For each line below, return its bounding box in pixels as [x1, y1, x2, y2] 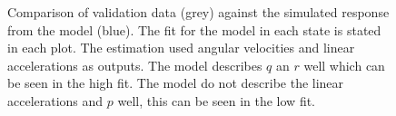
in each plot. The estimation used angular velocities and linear [7, 38, 355, 57]
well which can [303, 55, 385, 74]
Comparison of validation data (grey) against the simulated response [7, 3, 390, 21]
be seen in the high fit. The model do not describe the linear [7, 73, 344, 92]
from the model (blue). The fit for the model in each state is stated [7, 20, 381, 39]
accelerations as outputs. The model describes [7, 55, 262, 74]
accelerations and [7, 91, 104, 110]
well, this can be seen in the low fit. [117, 91, 316, 110]
